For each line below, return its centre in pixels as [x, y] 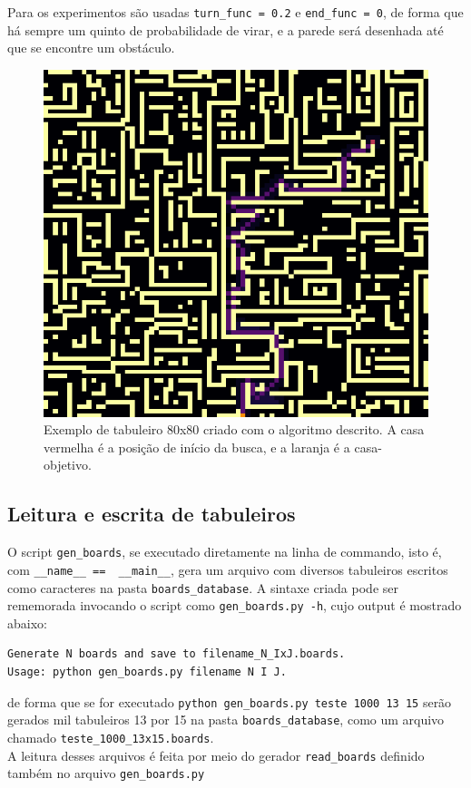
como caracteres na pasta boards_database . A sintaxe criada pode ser [203, 587]
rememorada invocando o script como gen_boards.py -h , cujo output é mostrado [235, 605]
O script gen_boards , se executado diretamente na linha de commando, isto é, [225, 552]
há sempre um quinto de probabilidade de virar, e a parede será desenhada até [226, 29]
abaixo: [27, 623]
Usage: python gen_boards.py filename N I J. [147, 672]
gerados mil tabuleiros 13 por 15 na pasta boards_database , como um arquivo [226, 720]
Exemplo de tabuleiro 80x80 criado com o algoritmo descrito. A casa [234, 429]
